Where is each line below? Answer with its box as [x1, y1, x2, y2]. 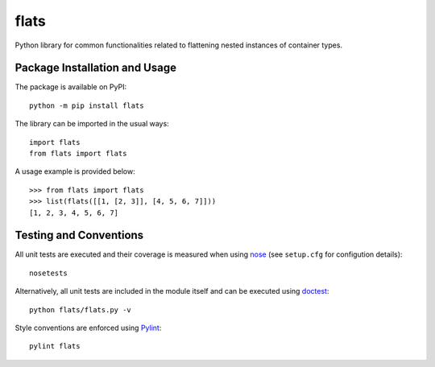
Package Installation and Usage [14, 61, 177, 75]
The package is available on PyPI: [14, 82, 127, 92]
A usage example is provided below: [14, 167, 136, 176]
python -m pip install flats [29, 101, 144, 110]
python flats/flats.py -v [29, 305, 132, 314]
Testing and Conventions [14, 229, 144, 242]
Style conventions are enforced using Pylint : [14, 323, 162, 333]
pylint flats [29, 342, 81, 351]
